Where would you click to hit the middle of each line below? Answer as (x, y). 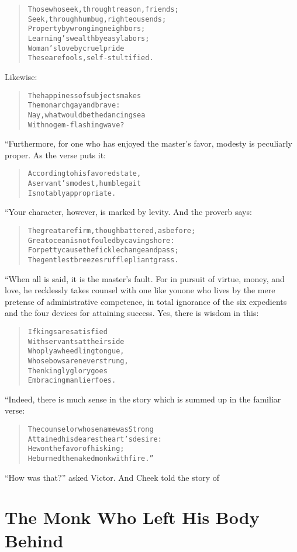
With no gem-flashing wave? (76, 125)
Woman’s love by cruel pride (76, 48)
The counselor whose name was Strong (91, 430)
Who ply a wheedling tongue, (76, 351)
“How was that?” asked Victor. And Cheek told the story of (112, 477)
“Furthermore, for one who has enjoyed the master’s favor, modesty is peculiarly (149, 143)
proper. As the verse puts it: (56, 155)
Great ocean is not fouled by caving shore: (101, 240)
